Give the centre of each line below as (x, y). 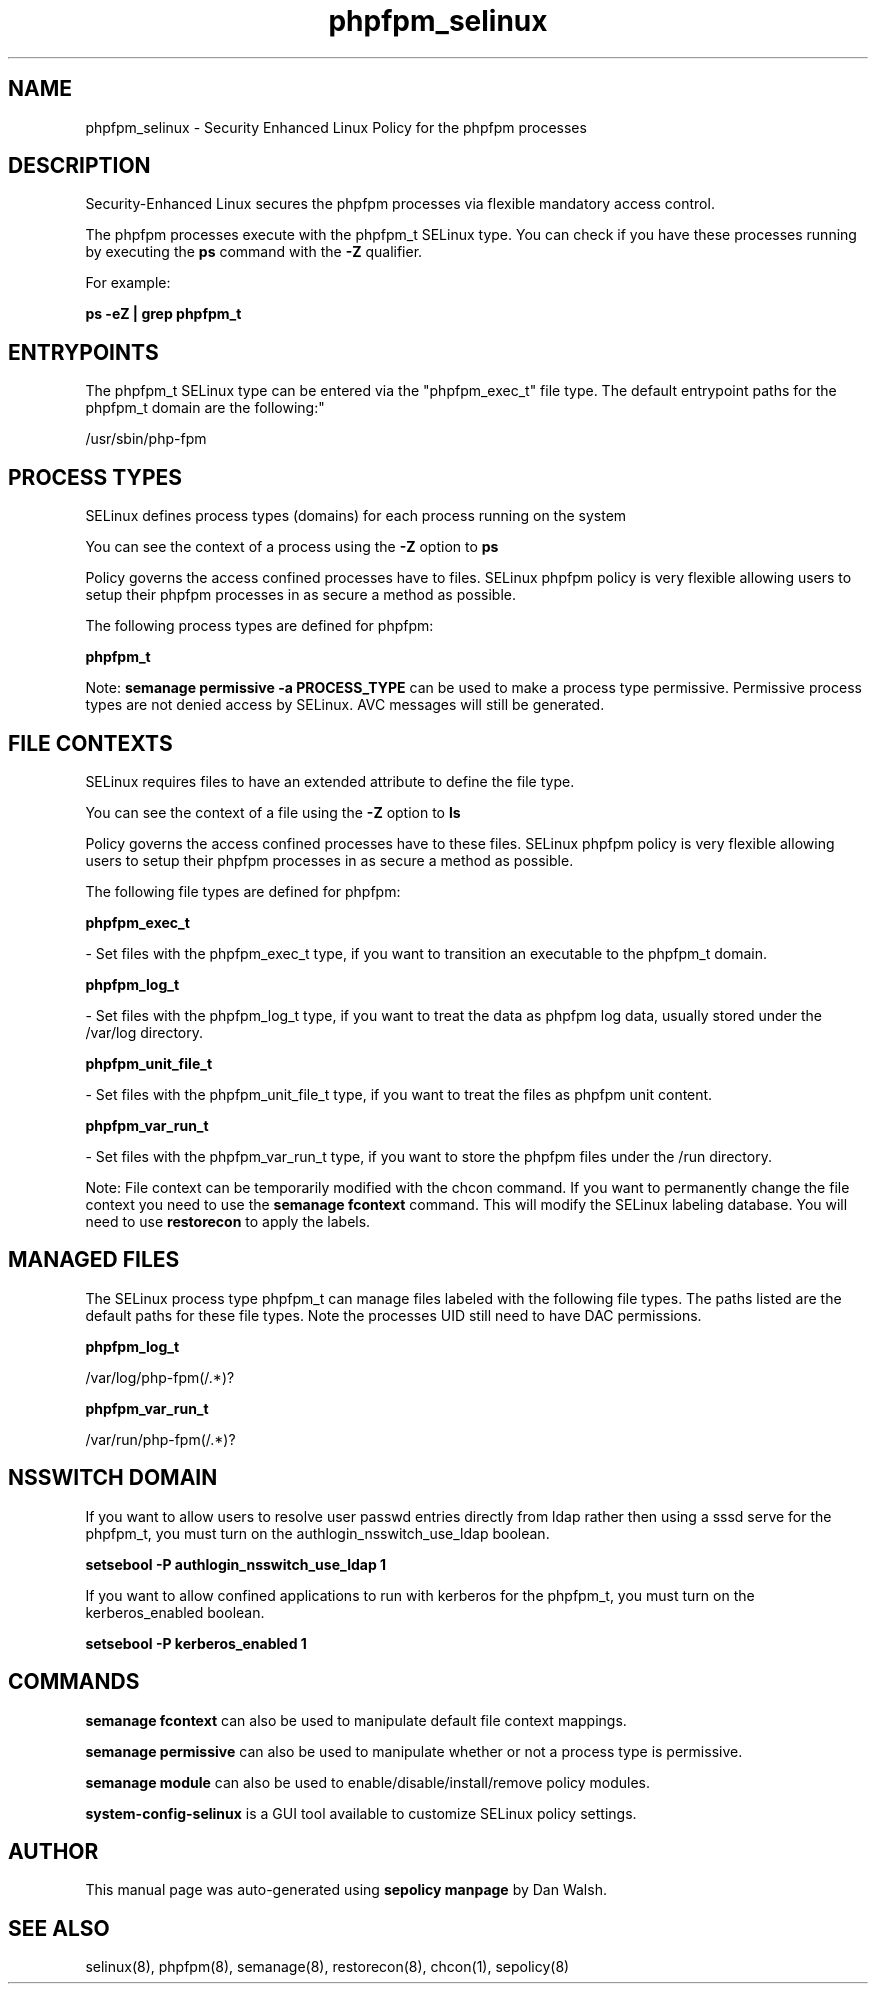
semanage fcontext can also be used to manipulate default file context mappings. (356, 1720)
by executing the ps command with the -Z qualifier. (254, 252)
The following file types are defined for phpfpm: (243, 891)
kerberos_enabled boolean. (175, 1612)
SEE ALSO (59, 1928)
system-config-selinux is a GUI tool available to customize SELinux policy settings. (361, 1813)
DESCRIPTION (79, 166)
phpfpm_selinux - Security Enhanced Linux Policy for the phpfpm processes (336, 127)
